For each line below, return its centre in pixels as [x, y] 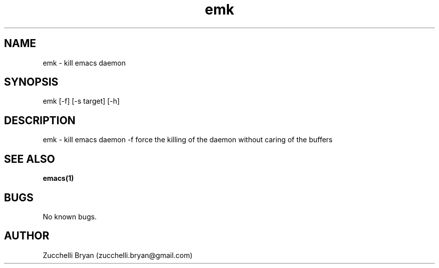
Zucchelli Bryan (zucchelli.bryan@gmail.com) [118, 255]
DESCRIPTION [40, 120]
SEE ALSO [30, 159]
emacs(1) [58, 178]
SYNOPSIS [31, 82]
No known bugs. [70, 216]
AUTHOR [27, 236]
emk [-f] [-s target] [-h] [81, 101]
